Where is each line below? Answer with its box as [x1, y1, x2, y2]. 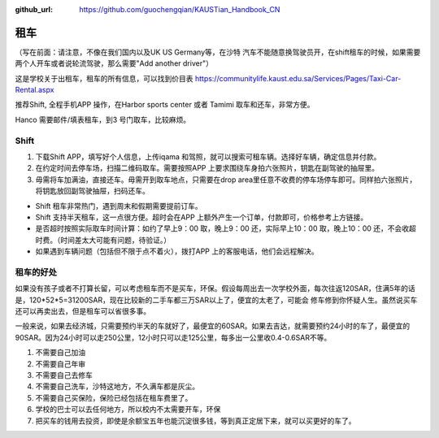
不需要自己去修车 [35, 371, 93, 379]
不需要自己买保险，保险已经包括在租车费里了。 [35, 392, 193, 402]
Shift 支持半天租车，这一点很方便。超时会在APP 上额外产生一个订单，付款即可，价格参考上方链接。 [35, 212, 368, 222]
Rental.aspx [15, 85, 54, 95]
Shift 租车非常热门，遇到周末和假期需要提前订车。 [35, 201, 202, 210]
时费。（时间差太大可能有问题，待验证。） [35, 235, 171, 245]
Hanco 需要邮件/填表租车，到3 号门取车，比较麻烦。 [15, 115, 191, 124]
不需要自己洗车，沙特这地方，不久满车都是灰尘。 [35, 382, 199, 392]
